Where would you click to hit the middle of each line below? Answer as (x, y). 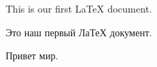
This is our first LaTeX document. (79, 8)
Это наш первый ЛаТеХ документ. (79, 32)
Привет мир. (32, 55)
